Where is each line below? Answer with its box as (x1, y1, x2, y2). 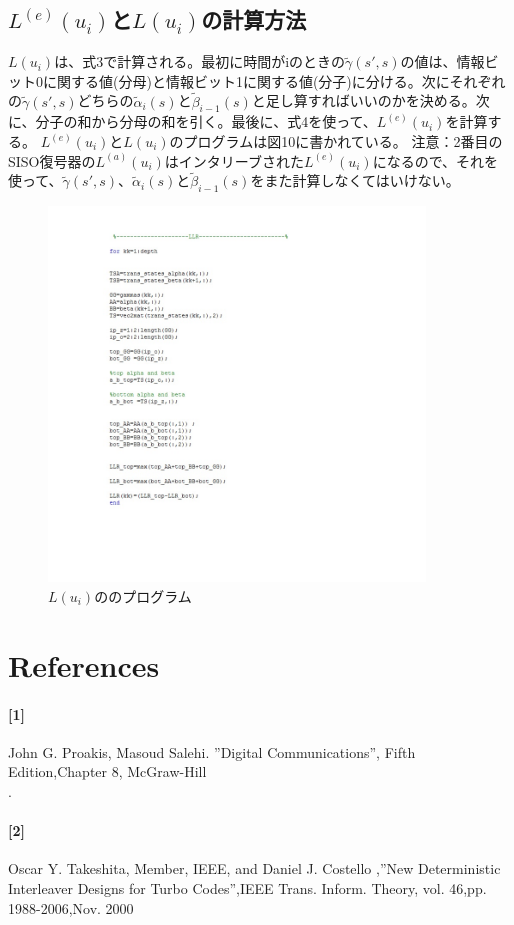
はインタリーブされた (164, 150, 304, 171)
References (8, 644, 160, 685)
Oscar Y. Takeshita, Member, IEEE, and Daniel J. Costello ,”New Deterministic (8, 858, 501, 879)
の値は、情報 (400, 51, 485, 72)
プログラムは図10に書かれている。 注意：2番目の (183, 131, 503, 151)
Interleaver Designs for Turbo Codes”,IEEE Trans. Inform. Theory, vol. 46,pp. (8, 877, 487, 898)
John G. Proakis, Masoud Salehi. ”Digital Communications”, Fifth (8, 741, 416, 762)
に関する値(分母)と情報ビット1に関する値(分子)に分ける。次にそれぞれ (42, 70, 506, 91)
